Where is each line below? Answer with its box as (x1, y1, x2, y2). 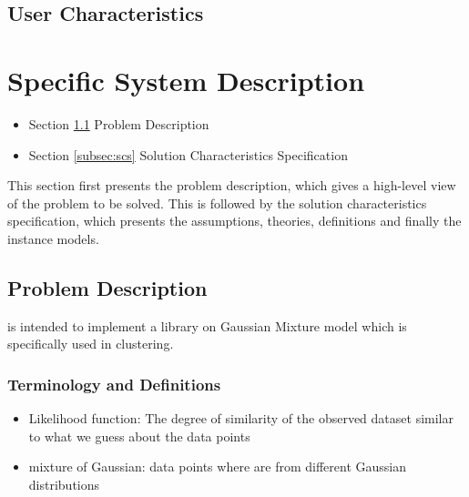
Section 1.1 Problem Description (28, 114, 209, 133)
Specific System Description (7, 61, 365, 98)
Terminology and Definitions (7, 372, 221, 395)
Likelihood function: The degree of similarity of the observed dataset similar (28, 409, 454, 428)
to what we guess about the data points (28, 426, 250, 445)
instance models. (7, 228, 99, 248)
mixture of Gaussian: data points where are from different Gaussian (28, 457, 406, 476)
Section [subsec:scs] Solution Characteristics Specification (28, 145, 348, 164)
